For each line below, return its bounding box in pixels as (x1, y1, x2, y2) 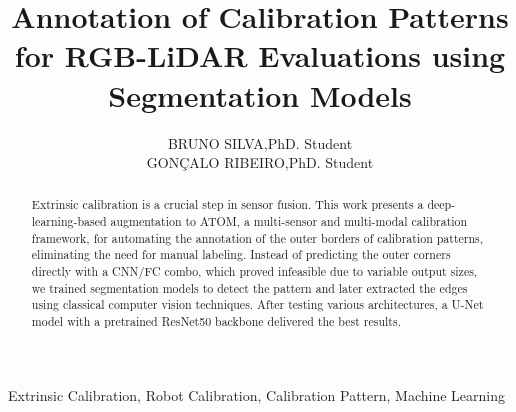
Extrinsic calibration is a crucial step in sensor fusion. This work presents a (31, 196, 424, 213)
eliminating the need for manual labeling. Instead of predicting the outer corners (31, 246, 451, 263)
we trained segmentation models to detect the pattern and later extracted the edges (31, 279, 468, 296)
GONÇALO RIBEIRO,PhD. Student (146, 152, 374, 173)
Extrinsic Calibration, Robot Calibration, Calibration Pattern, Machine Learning (8, 384, 506, 405)
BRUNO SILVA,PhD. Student (167, 132, 353, 153)
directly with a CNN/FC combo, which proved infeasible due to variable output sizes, (31, 263, 478, 280)
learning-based (31, 213, 107, 230)
